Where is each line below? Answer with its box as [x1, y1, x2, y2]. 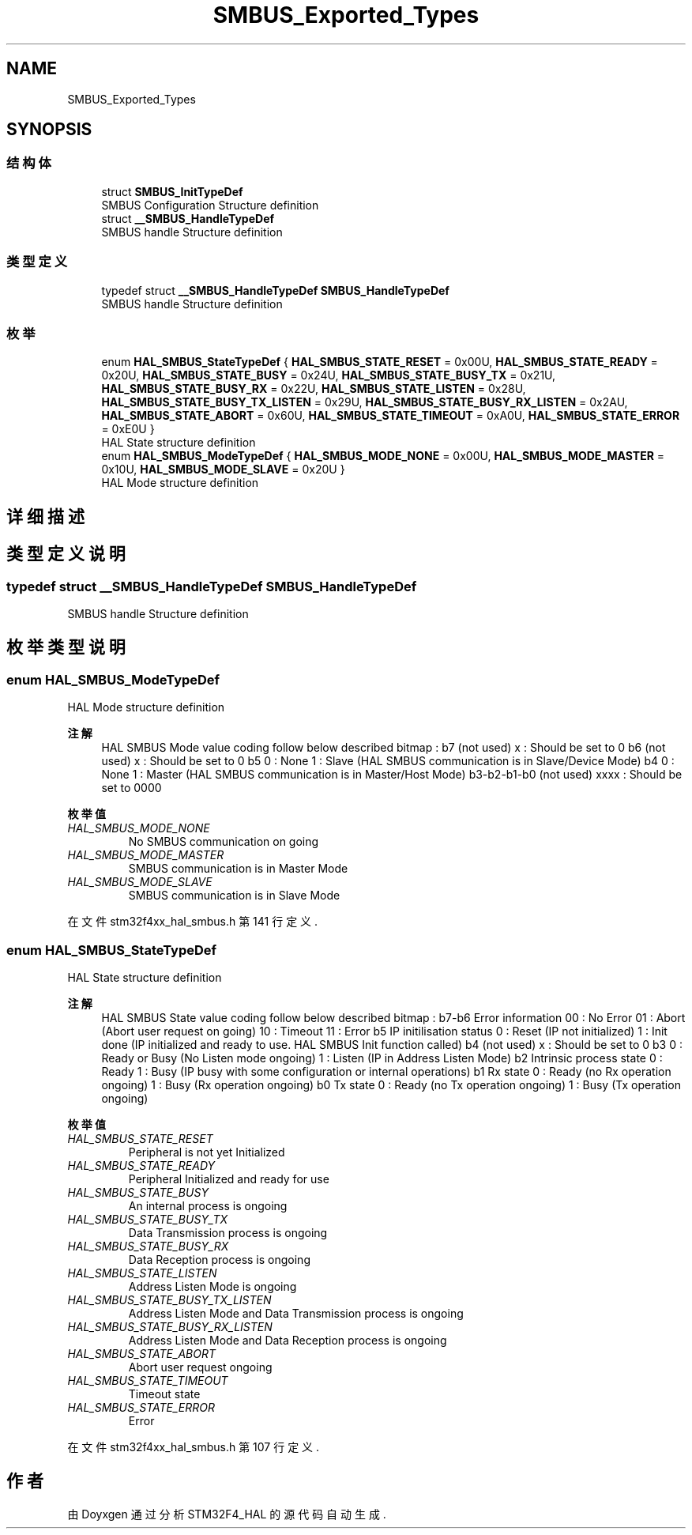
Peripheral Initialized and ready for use [128, 1171, 329, 1186]
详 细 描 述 [6, 506, 85, 526]
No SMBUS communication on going [128, 835, 319, 849]
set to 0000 [101, 781, 162, 795]
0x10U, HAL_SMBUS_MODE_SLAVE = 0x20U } [101, 462, 345, 477]
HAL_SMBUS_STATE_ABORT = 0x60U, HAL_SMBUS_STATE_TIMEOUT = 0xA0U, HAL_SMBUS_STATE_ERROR [101, 409, 680, 423]
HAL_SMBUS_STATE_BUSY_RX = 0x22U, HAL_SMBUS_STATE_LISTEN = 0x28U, [101, 382, 526, 396]
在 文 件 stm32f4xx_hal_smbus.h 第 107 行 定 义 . [67, 1439, 320, 1454]
